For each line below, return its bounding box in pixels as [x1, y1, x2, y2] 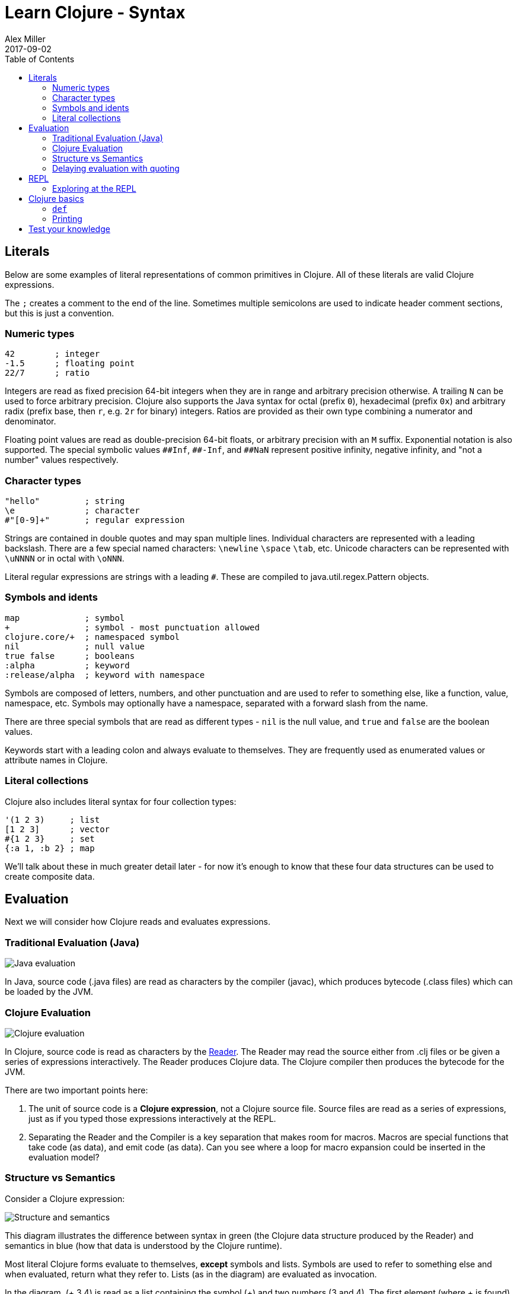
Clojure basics [28, 193, 84, 204]
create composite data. [5, 871, 95, 881]
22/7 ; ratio [5, 368, 90, 378]
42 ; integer [5, 349, 100, 359]
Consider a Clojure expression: [5, 1193, 125, 1204]
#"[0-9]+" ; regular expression [5, 515, 185, 525]
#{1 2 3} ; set [5, 833, 95, 843]
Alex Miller [5, 33, 46, 44]
